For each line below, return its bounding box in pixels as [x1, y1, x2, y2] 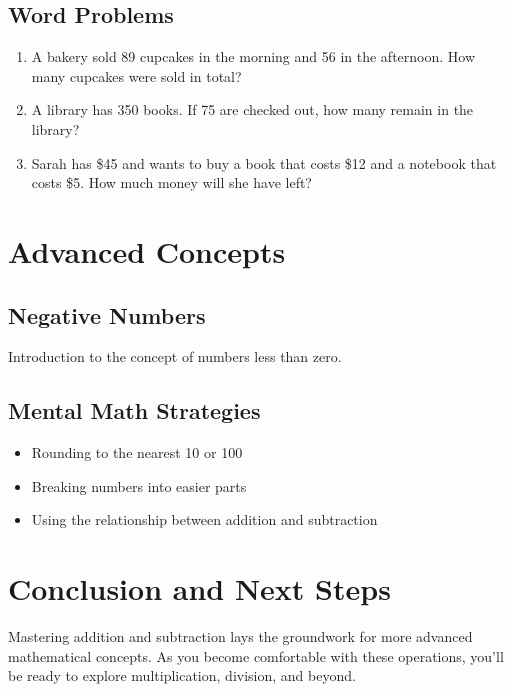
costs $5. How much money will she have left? [31, 172, 312, 193]
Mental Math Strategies [8, 395, 261, 426]
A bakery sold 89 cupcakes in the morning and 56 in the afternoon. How [31, 46, 476, 67]
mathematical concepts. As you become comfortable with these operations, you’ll [8, 645, 504, 666]
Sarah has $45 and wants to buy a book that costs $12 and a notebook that [31, 152, 497, 173]
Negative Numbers [8, 299, 206, 330]
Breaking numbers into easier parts [31, 475, 247, 496]
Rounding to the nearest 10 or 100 [31, 442, 243, 463]
